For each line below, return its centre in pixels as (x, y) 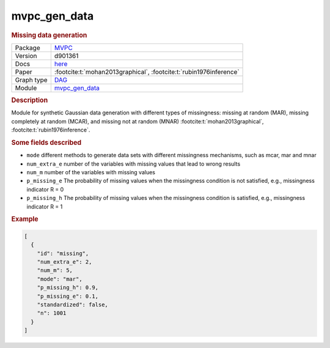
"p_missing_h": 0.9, (68, 288)
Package (28, 48)
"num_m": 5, (55, 270)
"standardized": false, (72, 305)
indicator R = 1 (45, 206)
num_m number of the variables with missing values (91, 172)
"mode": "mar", (60, 279)
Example (25, 219)
